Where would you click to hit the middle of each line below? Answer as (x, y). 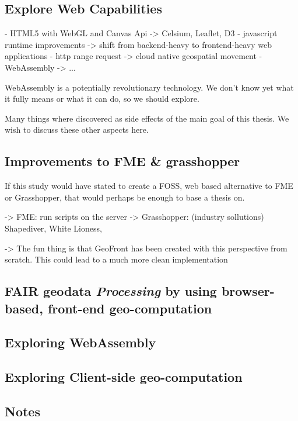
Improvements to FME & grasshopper (122, 161)
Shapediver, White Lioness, (53, 228)
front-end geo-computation (130, 308)
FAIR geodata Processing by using (111, 291)
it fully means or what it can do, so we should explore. (102, 99)
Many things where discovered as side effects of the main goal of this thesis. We (147, 118)
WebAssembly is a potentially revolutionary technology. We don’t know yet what (149, 87)
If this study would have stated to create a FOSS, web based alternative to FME (149, 186)
